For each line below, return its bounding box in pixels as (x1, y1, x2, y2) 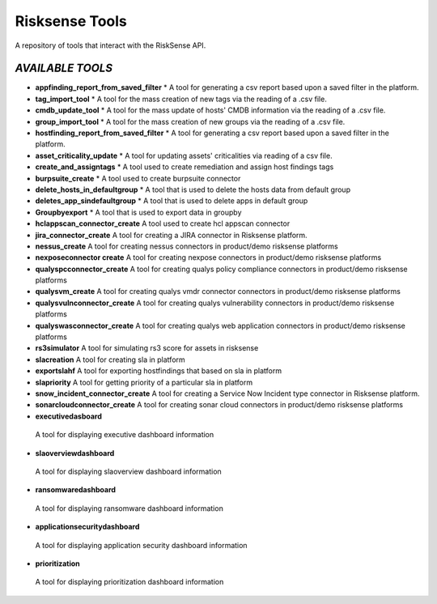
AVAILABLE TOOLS (15, 62, 113, 75)
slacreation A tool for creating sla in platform (35, 355, 185, 364)
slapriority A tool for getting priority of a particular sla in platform (35, 377, 253, 387)
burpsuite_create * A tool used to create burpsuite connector (35, 173, 241, 183)
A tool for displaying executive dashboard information (35, 430, 214, 440)
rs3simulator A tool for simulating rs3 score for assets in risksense (35, 343, 259, 353)
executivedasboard (35, 411, 103, 421)
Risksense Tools (15, 12, 127, 30)
